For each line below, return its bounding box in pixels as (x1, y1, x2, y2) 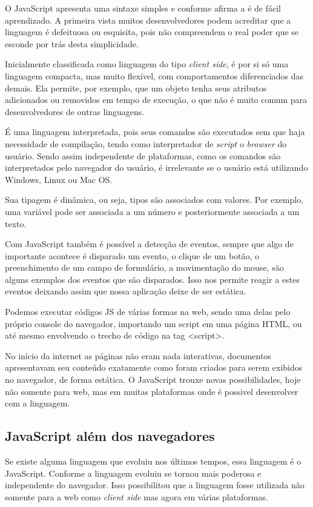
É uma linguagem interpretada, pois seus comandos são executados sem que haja (5, 125, 305, 138)
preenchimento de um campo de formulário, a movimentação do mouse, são (5, 261, 284, 274)
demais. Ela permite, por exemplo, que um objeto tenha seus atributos (5, 81, 267, 94)
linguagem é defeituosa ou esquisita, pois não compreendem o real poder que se (5, 25, 299, 38)
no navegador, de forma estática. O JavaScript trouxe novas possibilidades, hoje (5, 373, 301, 386)
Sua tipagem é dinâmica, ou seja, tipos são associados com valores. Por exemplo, (5, 193, 304, 206)
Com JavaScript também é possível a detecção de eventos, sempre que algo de (5, 237, 294, 250)
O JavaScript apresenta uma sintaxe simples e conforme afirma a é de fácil (5, 2, 281, 14)
